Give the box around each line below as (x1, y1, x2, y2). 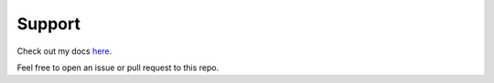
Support (16, 14, 81, 34)
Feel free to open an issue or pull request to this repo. (16, 62, 220, 73)
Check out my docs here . (16, 46, 113, 57)
